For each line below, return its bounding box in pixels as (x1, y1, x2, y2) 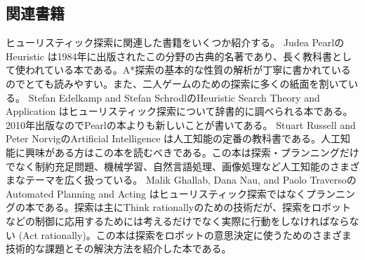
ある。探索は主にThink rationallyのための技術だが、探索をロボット (44, 200, 351, 214)
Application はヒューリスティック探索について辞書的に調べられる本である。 (6, 104, 353, 118)
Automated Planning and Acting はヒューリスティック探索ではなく (6, 186, 306, 200)
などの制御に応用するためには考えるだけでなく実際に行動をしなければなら (6, 213, 350, 228)
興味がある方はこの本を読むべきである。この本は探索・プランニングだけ (25, 144, 359, 159)
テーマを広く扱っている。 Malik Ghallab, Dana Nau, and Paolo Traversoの (25, 172, 357, 187)
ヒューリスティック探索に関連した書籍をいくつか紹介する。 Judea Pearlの (6, 35, 345, 50)
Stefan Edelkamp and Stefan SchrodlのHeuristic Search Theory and (28, 90, 320, 104)
